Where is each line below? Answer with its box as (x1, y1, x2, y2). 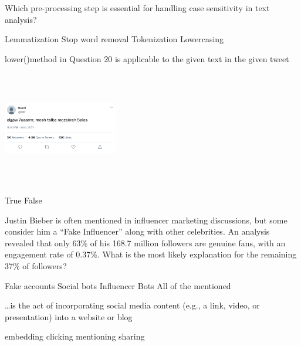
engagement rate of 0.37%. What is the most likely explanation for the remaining (5, 248, 297, 260)
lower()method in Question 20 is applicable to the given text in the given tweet (5, 52, 289, 65)
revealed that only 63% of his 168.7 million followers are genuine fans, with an (5, 236, 286, 249)
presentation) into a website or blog (5, 310, 133, 323)
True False (5, 194, 42, 206)
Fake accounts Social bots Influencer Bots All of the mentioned (5, 279, 231, 291)
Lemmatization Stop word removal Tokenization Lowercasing (5, 33, 224, 45)
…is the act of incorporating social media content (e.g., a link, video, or (5, 299, 260, 311)
